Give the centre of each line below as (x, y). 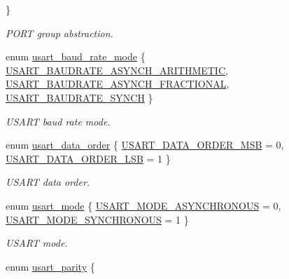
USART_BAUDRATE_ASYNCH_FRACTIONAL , (118, 84)
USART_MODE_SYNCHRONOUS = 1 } (97, 219)
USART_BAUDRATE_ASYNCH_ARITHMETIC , (117, 70)
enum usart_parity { (50, 266)
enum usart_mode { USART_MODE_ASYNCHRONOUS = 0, (143, 205)
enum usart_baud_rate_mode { (76, 56)
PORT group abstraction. (59, 33)
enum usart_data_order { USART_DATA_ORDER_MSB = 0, (145, 145)
